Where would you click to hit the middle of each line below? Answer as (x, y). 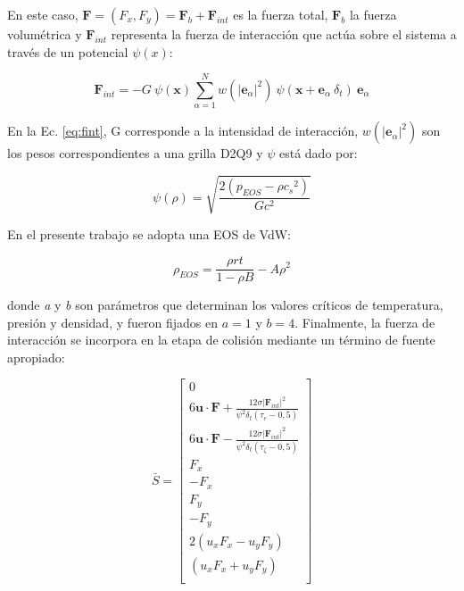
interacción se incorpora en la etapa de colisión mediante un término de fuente (221, 340)
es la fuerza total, (281, 14)
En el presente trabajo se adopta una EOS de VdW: (149, 234)
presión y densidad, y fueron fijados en (113, 322)
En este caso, (43, 14)
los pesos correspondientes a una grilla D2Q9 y (135, 153)
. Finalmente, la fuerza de (365, 322)
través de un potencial (68, 51)
